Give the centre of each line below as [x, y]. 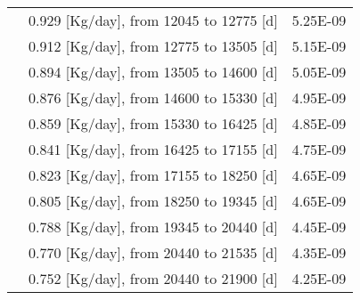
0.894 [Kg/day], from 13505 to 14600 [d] [153, 72]
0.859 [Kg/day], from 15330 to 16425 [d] [153, 123]
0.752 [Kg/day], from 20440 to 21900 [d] [153, 278]
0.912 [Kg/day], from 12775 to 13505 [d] [153, 46]
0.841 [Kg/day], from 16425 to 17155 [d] [153, 149]
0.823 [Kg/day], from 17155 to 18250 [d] [153, 175]
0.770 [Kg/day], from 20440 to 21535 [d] [153, 252]
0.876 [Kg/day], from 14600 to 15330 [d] [153, 97]
